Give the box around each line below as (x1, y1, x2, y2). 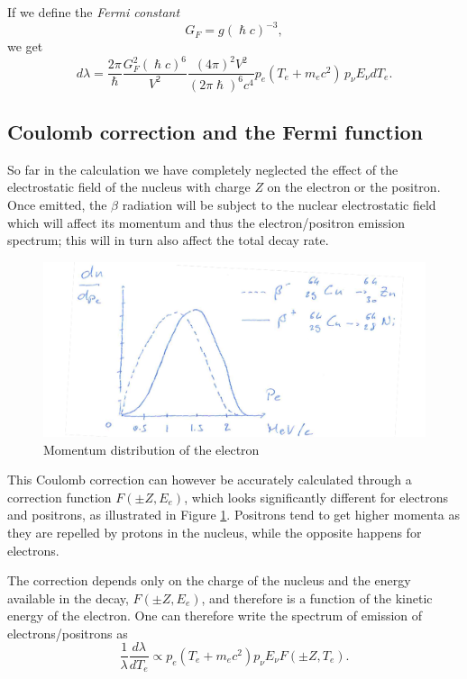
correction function (7, 487, 112, 506)
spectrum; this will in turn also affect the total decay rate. (7, 231, 329, 249)
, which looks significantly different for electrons (184, 487, 448, 506)
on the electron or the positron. (267, 177, 441, 196)
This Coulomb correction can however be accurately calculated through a (7, 470, 412, 489)
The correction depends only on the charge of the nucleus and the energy (7, 571, 411, 590)
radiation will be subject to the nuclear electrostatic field (122, 195, 436, 213)
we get (7, 37, 43, 56)
